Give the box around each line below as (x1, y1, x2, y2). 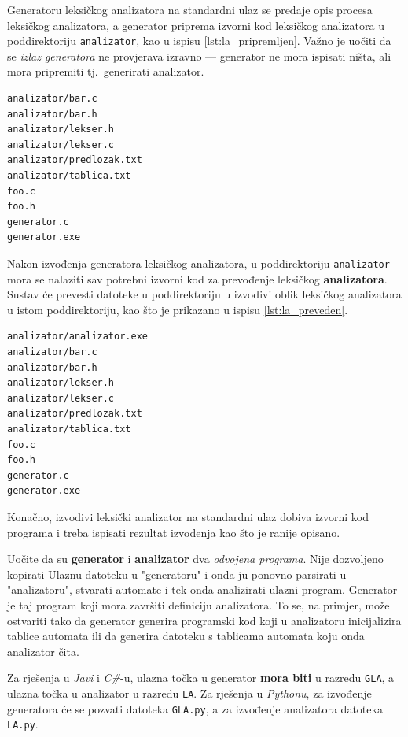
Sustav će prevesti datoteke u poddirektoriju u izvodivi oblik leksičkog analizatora (7, 286, 402, 302)
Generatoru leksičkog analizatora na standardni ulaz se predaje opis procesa (7, 2, 373, 17)
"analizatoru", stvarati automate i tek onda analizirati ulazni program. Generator (7, 581, 398, 598)
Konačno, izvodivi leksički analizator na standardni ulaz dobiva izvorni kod (7, 508, 369, 524)
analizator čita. (7, 643, 79, 659)
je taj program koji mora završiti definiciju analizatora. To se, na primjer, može (7, 596, 390, 613)
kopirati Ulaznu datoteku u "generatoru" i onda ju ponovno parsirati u (7, 565, 347, 582)
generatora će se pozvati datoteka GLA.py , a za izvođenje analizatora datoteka (7, 700, 383, 717)
